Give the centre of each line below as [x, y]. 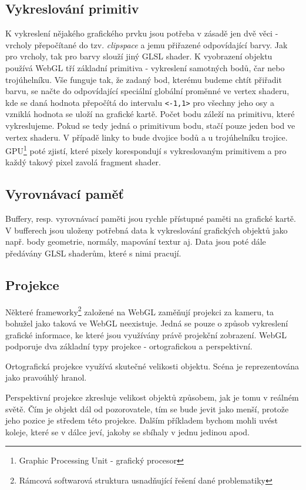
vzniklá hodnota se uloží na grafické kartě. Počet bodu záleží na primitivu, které [150, 114]
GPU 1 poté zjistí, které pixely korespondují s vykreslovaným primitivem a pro [146, 150]
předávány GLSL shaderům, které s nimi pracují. [93, 253]
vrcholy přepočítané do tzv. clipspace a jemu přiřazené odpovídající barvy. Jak [147, 44]
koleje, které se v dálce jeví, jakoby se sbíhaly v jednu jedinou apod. [128, 431]
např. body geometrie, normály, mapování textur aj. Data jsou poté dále [136, 241]
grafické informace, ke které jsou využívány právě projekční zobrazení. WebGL [146, 334]
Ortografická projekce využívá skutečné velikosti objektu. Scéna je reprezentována [152, 366]
